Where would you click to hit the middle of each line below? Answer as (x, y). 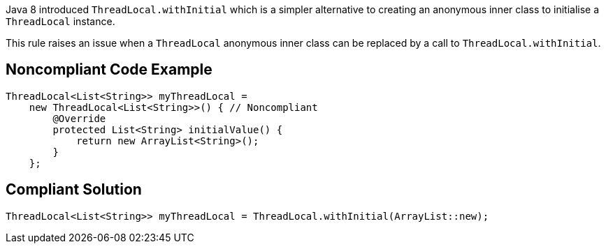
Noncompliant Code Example (109, 70)
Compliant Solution (74, 190)
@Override (79, 118)
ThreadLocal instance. (60, 21)
